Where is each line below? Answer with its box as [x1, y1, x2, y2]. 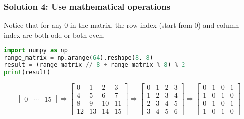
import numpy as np [4, 47, 68, 54]
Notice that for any [4, 20, 62, 30]
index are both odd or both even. [4, 29, 105, 40]
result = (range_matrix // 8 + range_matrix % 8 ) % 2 [4, 61, 185, 69]
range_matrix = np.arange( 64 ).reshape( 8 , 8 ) [4, 54, 153, 61]
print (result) [4, 69, 51, 76]
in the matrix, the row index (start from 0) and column [70, 20, 239, 30]
